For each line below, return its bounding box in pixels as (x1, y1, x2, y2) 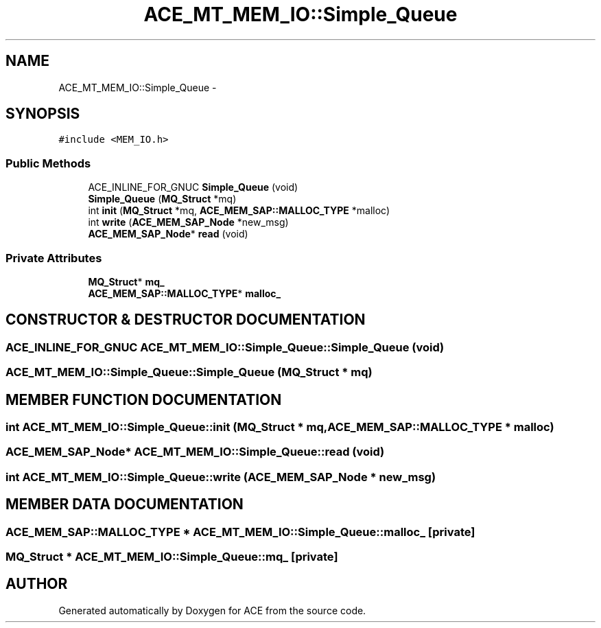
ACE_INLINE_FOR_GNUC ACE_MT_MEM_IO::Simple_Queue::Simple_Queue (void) (5, 340, 445, 354)
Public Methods (5, 156, 91, 170)
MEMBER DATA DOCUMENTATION (5, 496, 244, 513)
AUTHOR (5, 575, 68, 593)
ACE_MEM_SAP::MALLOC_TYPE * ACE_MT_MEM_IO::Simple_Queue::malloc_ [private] (5, 524, 475, 539)
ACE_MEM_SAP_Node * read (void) (88, 228, 248, 240)
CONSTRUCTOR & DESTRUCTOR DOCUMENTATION (5, 311, 366, 329)
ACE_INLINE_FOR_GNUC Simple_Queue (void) (88, 181, 298, 194)
